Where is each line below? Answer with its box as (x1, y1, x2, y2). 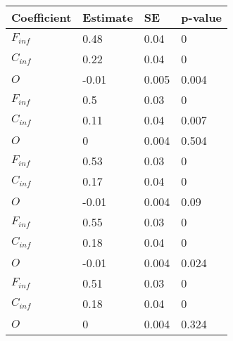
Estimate (82, 9, 133, 25)
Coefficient (11, 9, 72, 25)
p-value (181, 9, 222, 25)
